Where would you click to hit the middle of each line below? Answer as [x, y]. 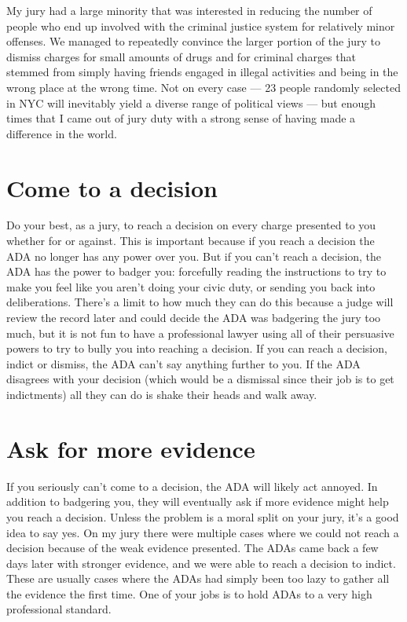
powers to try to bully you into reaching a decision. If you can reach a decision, [197, 348]
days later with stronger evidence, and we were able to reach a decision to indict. [201, 563]
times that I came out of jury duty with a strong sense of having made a [181, 118]
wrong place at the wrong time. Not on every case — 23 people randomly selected [203, 87]
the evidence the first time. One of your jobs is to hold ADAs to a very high [189, 593]
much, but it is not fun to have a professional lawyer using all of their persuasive [200, 333]
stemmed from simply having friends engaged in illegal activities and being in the [202, 72]
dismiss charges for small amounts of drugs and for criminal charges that [181, 56]
